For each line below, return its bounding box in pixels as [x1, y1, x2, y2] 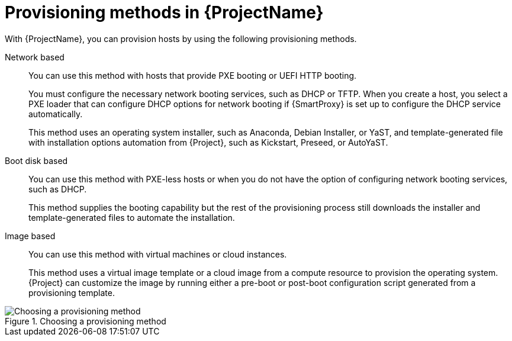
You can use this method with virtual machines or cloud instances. [28, 249, 287, 259]
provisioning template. [28, 287, 115, 298]
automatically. [28, 108, 83, 119]
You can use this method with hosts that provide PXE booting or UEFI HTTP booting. [28, 70, 357, 81]
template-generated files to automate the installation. [28, 212, 235, 223]
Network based [5, 52, 65, 62]
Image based [5, 230, 56, 241]
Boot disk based [5, 155, 68, 166]
